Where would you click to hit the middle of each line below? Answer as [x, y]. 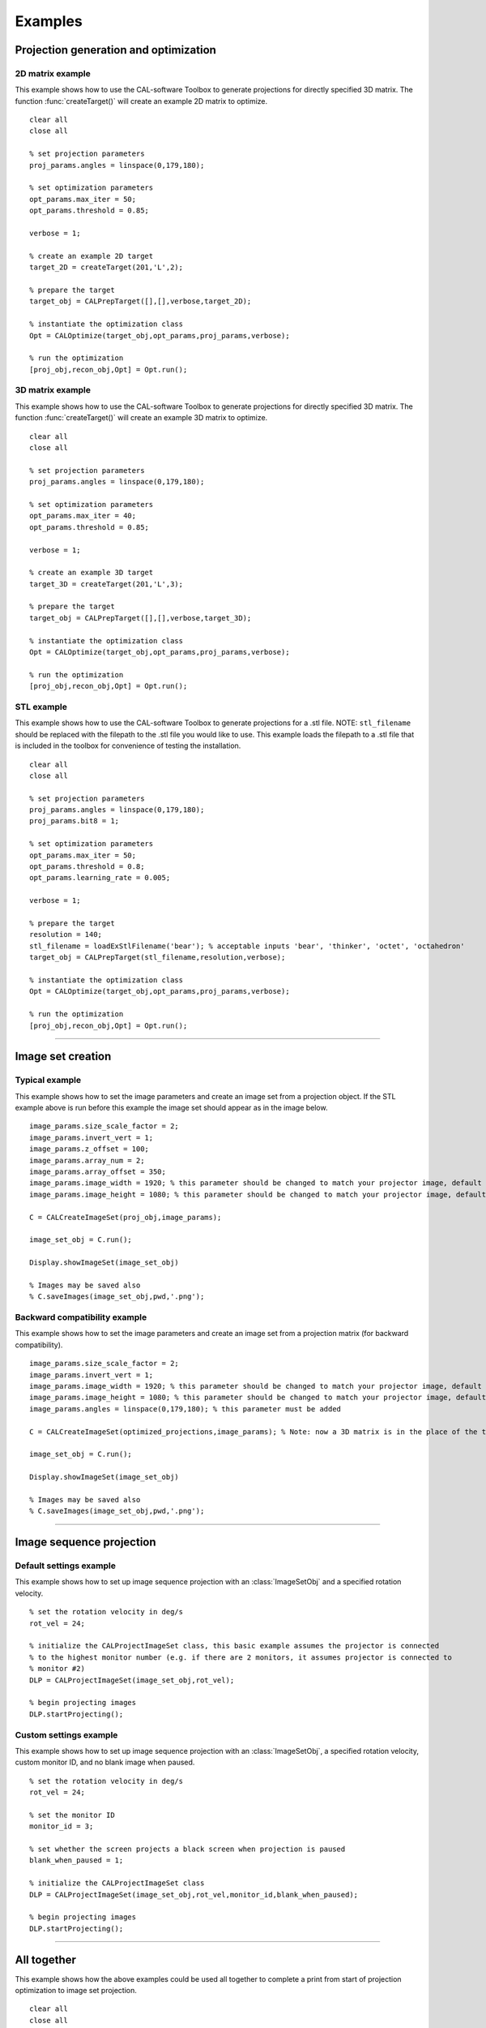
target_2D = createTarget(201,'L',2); [107, 267]
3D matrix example [53, 390]
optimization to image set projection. [76, 1991]
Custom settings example [66, 1734]
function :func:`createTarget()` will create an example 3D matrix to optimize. [141, 418]
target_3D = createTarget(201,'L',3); [107, 584]
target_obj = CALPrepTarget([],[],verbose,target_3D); [141, 618]
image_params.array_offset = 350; [98, 1172]
